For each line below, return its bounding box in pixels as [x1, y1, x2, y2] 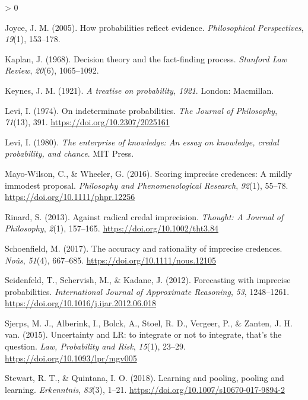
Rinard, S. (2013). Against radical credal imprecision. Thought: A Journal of [5, 210, 284, 223]
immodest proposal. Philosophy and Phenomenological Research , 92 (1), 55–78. [5, 179, 288, 191]
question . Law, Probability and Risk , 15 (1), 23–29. [5, 340, 186, 353]
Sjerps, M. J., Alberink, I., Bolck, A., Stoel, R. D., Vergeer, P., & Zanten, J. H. [5, 316, 293, 329]
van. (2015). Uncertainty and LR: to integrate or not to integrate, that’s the [5, 328, 282, 341]
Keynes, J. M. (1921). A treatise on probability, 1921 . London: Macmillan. [5, 84, 274, 96]
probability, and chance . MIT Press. [5, 147, 134, 160]
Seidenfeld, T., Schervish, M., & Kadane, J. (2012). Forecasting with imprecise [5, 274, 291, 286]
